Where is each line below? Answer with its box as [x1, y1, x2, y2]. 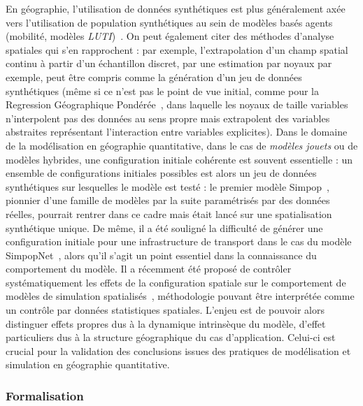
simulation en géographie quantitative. [6, 357, 170, 372]
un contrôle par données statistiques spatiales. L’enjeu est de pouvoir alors [6, 303, 325, 317]
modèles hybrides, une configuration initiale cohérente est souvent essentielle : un [6, 152, 353, 166]
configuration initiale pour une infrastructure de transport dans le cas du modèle [6, 234, 352, 249]
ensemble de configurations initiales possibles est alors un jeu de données [6, 166, 317, 180]
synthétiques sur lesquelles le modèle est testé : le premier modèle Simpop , [6, 179, 329, 194]
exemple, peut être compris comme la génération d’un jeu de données [6, 69, 302, 84]
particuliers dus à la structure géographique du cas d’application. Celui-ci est [6, 330, 336, 345]
